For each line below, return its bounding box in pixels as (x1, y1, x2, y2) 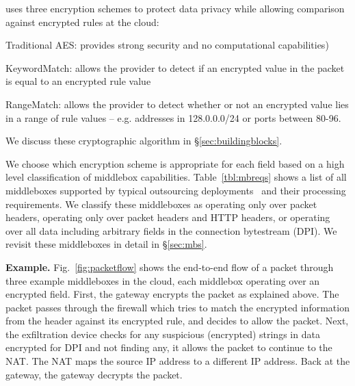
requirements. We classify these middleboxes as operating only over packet (5, 196, 317, 211)
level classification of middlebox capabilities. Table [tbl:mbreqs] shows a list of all (5, 170, 347, 184)
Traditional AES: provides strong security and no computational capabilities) (5, 38, 329, 52)
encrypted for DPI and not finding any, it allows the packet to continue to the (5, 340, 332, 355)
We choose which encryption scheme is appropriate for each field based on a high (5, 156, 345, 170)
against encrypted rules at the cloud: (5, 14, 159, 29)
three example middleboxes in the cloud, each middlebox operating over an (5, 273, 320, 287)
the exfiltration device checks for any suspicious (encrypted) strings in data (5, 326, 320, 341)
